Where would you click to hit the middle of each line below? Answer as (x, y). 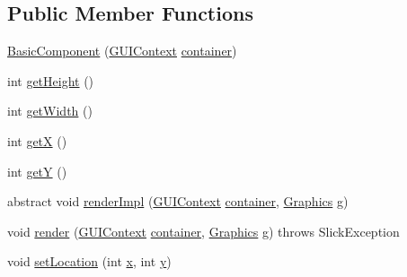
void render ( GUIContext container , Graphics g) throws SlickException (203, 231)
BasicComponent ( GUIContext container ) (122, 51)
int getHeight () (51, 80)
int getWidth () (50, 111)
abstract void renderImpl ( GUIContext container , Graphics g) (178, 201)
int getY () (37, 171)
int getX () (37, 140)
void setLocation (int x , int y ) (89, 261)
